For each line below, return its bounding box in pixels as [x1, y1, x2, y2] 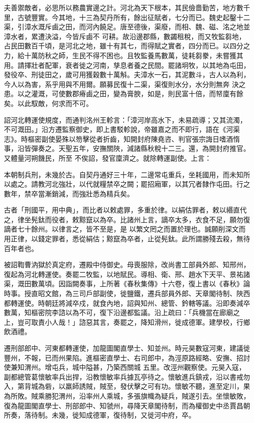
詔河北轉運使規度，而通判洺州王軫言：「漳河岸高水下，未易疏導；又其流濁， [4, 114, 247, 125]
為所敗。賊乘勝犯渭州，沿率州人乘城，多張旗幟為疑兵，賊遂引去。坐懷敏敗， [4, 390, 250, 401]
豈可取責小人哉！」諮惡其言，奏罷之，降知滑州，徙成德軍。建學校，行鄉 [17, 317, 250, 327]
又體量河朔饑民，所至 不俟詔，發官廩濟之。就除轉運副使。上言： [4, 152, 212, 163]
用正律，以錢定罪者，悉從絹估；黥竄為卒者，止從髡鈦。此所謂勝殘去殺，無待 [4, 233, 250, 244]
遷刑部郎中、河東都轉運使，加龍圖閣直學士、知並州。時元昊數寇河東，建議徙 [4, 343, 250, 353]
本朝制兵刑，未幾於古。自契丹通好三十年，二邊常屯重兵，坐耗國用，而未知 [4, 169, 243, 179]
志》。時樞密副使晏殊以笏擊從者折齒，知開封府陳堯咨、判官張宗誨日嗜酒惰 [4, 133, 240, 144]
